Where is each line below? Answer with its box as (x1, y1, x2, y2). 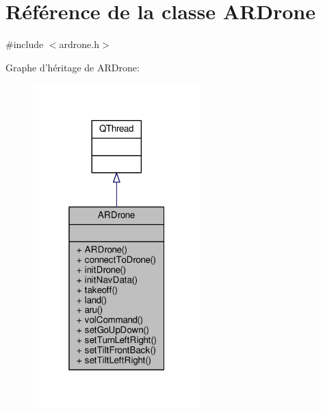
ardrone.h (59, 37, 99, 51)
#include (5, 37, 44, 51)
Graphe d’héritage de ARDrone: (5, 60, 140, 74)
